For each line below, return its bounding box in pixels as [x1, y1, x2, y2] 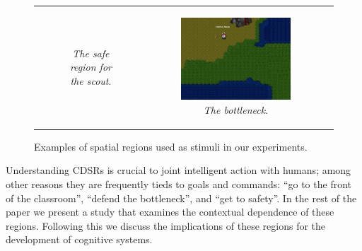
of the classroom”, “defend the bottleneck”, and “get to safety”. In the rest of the [6, 190, 357, 205]
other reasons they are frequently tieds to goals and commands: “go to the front [6, 176, 352, 191]
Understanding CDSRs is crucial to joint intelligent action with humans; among [6, 163, 351, 177]
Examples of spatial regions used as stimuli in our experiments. [34, 139, 308, 153]
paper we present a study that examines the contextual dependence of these [6, 204, 334, 219]
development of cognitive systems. [6, 232, 153, 247]
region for [69, 59, 112, 74]
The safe [72, 45, 110, 60]
